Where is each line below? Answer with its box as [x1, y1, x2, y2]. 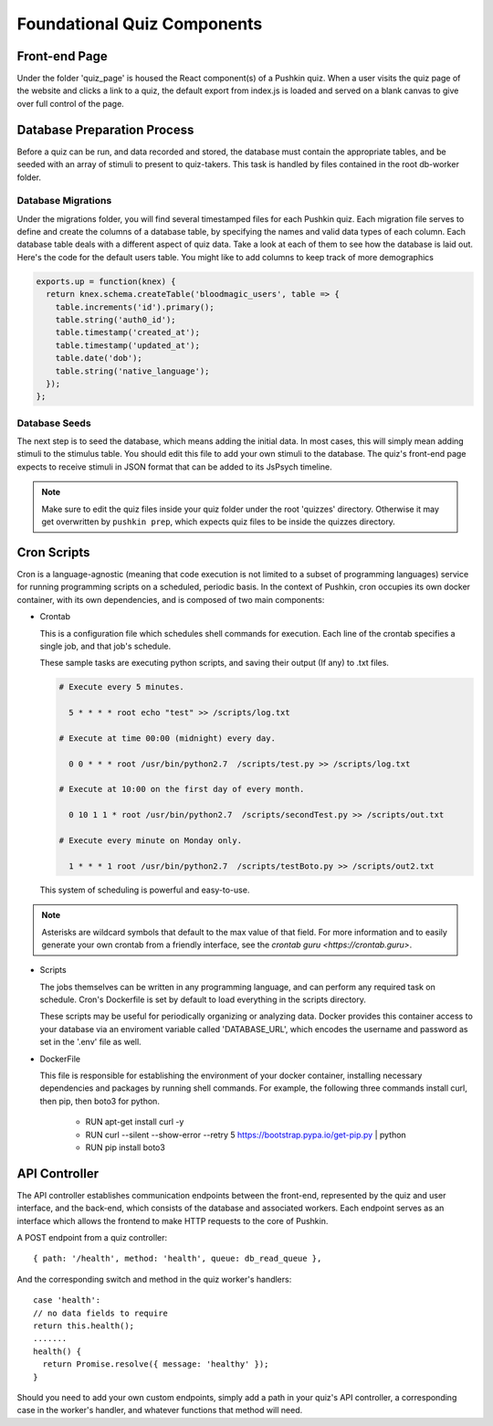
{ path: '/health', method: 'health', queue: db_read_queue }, [33, 1253, 322, 1264]
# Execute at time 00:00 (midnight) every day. [58, 733, 276, 744]
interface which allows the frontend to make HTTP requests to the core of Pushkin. [16, 1215, 329, 1226]
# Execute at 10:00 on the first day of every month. [58, 784, 305, 795]
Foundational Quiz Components [16, 14, 263, 34]
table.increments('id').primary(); [55, 301, 215, 312]
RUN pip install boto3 [85, 1142, 166, 1153]
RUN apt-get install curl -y [85, 1116, 184, 1127]
